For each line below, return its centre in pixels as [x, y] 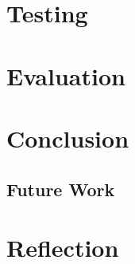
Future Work [61, 189]
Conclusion [68, 138]
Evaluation [66, 75]
